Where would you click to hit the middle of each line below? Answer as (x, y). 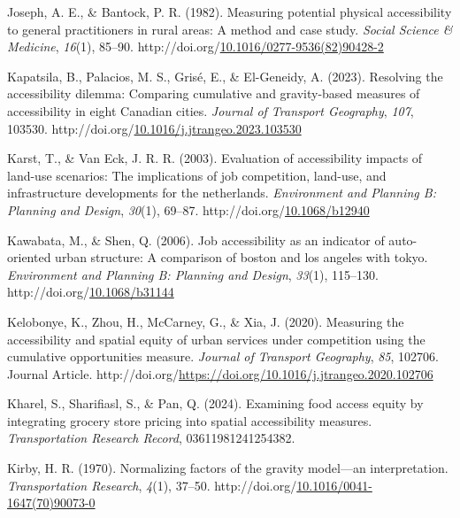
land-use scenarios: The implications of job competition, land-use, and (197, 175)
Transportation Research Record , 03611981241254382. (151, 438)
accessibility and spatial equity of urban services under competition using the (216, 339)
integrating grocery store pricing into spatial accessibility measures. (190, 420)
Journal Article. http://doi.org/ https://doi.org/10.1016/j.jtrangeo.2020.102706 (220, 373)
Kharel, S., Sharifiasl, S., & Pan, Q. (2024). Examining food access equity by (215, 403)
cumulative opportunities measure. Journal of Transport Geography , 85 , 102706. (223, 356)
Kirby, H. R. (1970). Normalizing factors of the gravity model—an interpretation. (228, 468)
